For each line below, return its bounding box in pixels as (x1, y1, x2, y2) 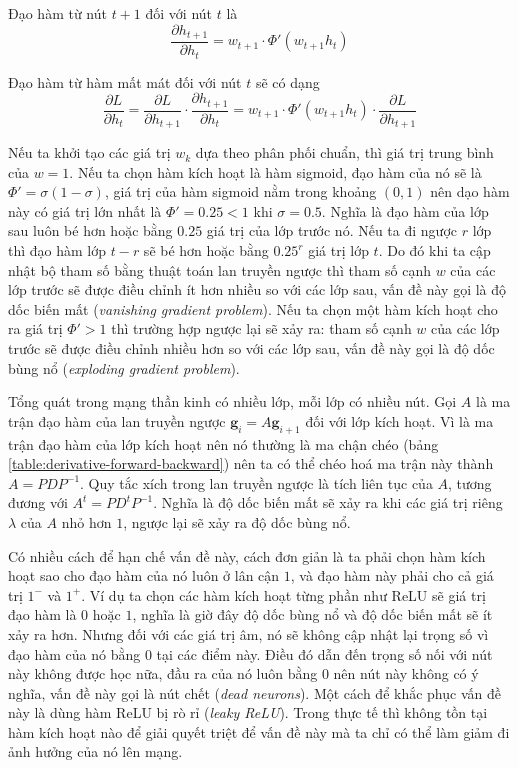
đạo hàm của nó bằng (8, 643, 141, 664)
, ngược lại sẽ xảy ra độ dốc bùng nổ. (123, 511, 351, 532)
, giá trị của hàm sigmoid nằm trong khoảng (104, 181, 377, 202)
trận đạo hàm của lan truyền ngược (8, 410, 226, 431)
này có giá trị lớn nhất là (8, 200, 162, 221)
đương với (8, 492, 68, 513)
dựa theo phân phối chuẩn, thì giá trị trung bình (195, 142, 494, 163)
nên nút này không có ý (333, 663, 479, 684)
